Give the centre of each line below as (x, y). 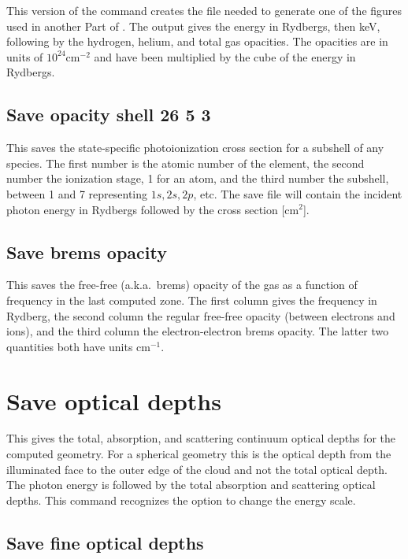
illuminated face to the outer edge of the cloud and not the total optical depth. (197, 469)
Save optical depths (114, 400)
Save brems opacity (87, 252)
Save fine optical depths (105, 542)
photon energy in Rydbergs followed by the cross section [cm (153, 209)
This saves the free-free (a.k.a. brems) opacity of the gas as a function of (182, 285)
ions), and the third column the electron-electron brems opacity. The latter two (198, 331)
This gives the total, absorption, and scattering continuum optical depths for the (201, 438)
